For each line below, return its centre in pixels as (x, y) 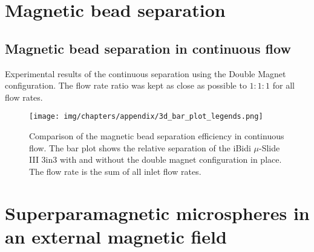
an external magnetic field (116, 236)
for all (283, 85)
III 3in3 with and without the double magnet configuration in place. (155, 159)
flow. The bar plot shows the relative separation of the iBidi (140, 147)
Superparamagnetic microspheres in (157, 213)
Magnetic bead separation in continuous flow (148, 48)
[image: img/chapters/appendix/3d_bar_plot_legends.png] (146, 117)
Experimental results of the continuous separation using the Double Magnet (146, 73)
